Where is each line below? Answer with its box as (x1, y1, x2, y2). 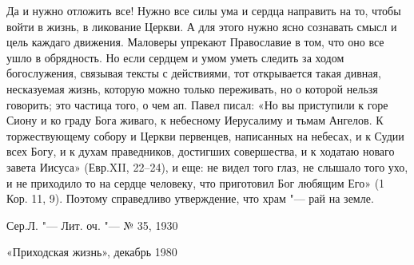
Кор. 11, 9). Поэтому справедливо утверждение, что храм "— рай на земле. (6, 190, 374, 207)
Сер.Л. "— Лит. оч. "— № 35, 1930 (6, 216, 178, 233)
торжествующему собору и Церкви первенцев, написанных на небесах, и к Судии (6, 127, 404, 144)
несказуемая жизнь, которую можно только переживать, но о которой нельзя (6, 80, 378, 97)
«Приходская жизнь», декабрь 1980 (6, 243, 177, 260)
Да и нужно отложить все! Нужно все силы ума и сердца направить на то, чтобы (6, 2, 401, 18)
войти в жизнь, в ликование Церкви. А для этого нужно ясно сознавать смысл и (6, 18, 397, 34)
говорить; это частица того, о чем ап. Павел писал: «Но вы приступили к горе (6, 96, 388, 113)
